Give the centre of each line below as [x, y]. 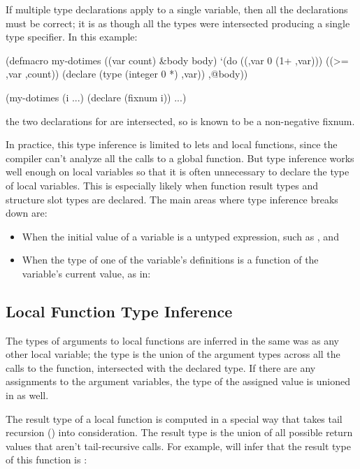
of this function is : [46, 460]
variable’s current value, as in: [86, 273]
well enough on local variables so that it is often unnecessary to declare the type [178, 172]
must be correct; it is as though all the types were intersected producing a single [178, 23]
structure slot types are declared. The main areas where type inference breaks [172, 199]
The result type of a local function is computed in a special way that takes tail [174, 418]
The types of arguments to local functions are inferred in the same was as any [172, 340]
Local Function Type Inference [119, 311]
